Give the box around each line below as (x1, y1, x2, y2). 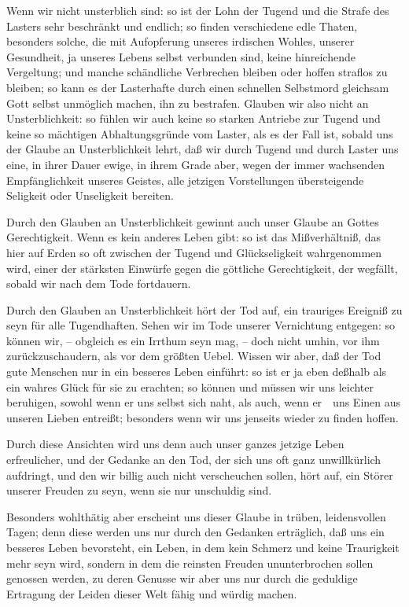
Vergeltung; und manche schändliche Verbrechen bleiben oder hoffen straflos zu (6, 64, 388, 80)
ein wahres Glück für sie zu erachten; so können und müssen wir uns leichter (6, 378, 374, 395)
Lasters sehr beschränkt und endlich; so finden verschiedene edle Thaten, (6, 17, 358, 34)
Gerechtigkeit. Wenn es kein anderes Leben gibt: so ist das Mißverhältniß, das (6, 229, 381, 245)
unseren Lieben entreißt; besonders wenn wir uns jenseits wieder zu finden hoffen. (6, 409, 399, 425)
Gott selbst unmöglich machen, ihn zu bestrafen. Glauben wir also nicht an (6, 94, 369, 111)
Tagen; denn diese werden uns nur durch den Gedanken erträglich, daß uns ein (6, 524, 385, 540)
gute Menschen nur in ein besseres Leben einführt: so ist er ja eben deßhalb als (6, 363, 387, 380)
